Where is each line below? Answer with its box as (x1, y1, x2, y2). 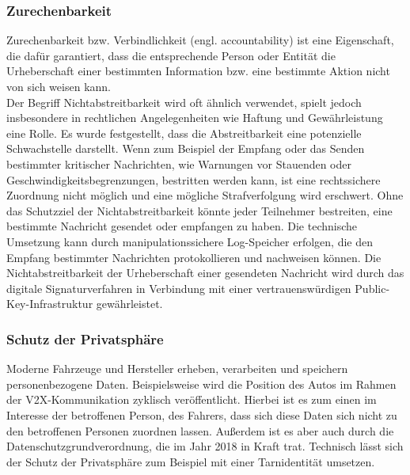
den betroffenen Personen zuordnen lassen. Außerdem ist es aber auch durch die (6, 422, 394, 439)
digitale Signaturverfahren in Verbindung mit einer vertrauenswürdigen (6, 279, 351, 296)
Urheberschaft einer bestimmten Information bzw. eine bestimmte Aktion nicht (6, 63, 390, 79)
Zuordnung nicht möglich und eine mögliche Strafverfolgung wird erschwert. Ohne (6, 187, 404, 203)
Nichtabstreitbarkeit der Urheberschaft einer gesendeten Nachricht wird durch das (6, 264, 404, 281)
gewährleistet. (96, 295, 163, 312)
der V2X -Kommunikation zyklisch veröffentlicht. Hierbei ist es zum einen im (6, 391, 377, 408)
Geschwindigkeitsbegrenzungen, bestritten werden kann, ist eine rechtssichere (6, 171, 381, 188)
